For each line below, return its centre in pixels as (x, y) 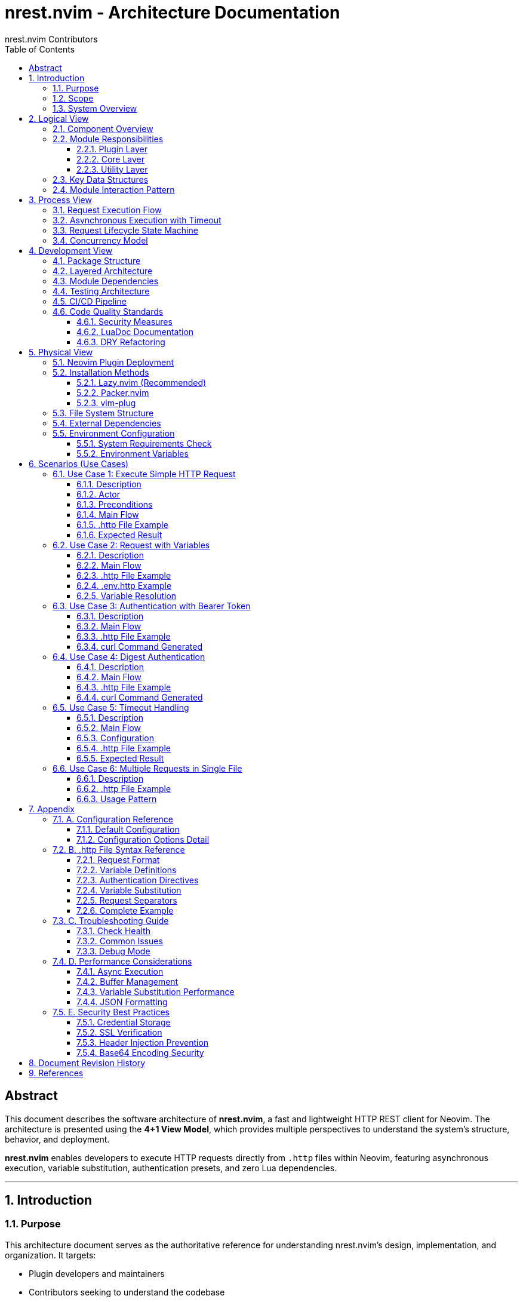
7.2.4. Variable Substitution (129, 890)
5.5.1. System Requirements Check (144, 443)
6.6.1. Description (110, 778)
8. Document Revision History (87, 1063)
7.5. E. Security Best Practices (111, 1012)
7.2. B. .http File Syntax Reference (119, 849)
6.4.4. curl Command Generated (140, 697)
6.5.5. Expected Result (120, 758)
